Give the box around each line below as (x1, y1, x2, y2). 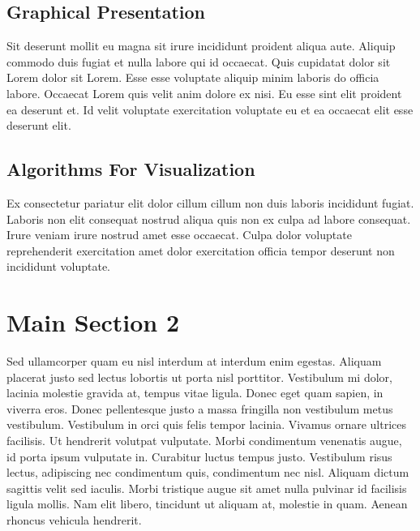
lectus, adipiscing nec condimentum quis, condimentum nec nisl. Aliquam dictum (6, 464, 409, 481)
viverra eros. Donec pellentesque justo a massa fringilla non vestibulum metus (6, 400, 393, 417)
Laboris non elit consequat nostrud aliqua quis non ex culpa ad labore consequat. (6, 210, 411, 227)
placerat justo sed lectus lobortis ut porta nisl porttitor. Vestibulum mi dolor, (6, 368, 392, 385)
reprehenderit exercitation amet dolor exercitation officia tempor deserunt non (6, 242, 395, 259)
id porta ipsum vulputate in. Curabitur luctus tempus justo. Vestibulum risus (6, 447, 392, 465)
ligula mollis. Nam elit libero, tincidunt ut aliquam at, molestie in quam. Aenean (6, 495, 408, 512)
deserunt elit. (6, 117, 71, 134)
